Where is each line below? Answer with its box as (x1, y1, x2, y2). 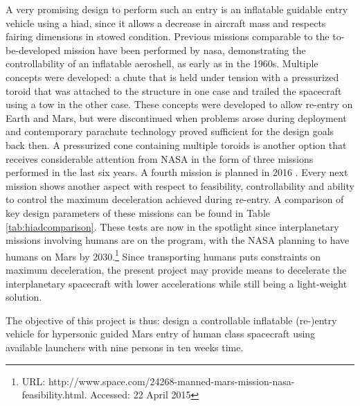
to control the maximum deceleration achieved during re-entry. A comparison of (6, 192, 344, 206)
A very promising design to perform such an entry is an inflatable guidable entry (6, 2, 348, 16)
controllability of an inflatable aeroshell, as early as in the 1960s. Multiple (6, 56, 318, 71)
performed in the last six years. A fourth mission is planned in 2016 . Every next (6, 165, 348, 179)
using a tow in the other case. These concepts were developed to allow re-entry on (6, 97, 353, 112)
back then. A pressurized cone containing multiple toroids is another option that (6, 137, 347, 152)
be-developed (6, 42, 61, 57)
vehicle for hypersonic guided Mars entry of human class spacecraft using (6, 326, 316, 341)
